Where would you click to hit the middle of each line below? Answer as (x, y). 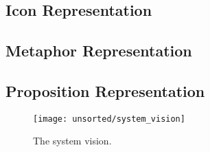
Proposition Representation (105, 90)
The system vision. (72, 141)
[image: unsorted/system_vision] (109, 119)
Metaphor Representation (99, 51)
